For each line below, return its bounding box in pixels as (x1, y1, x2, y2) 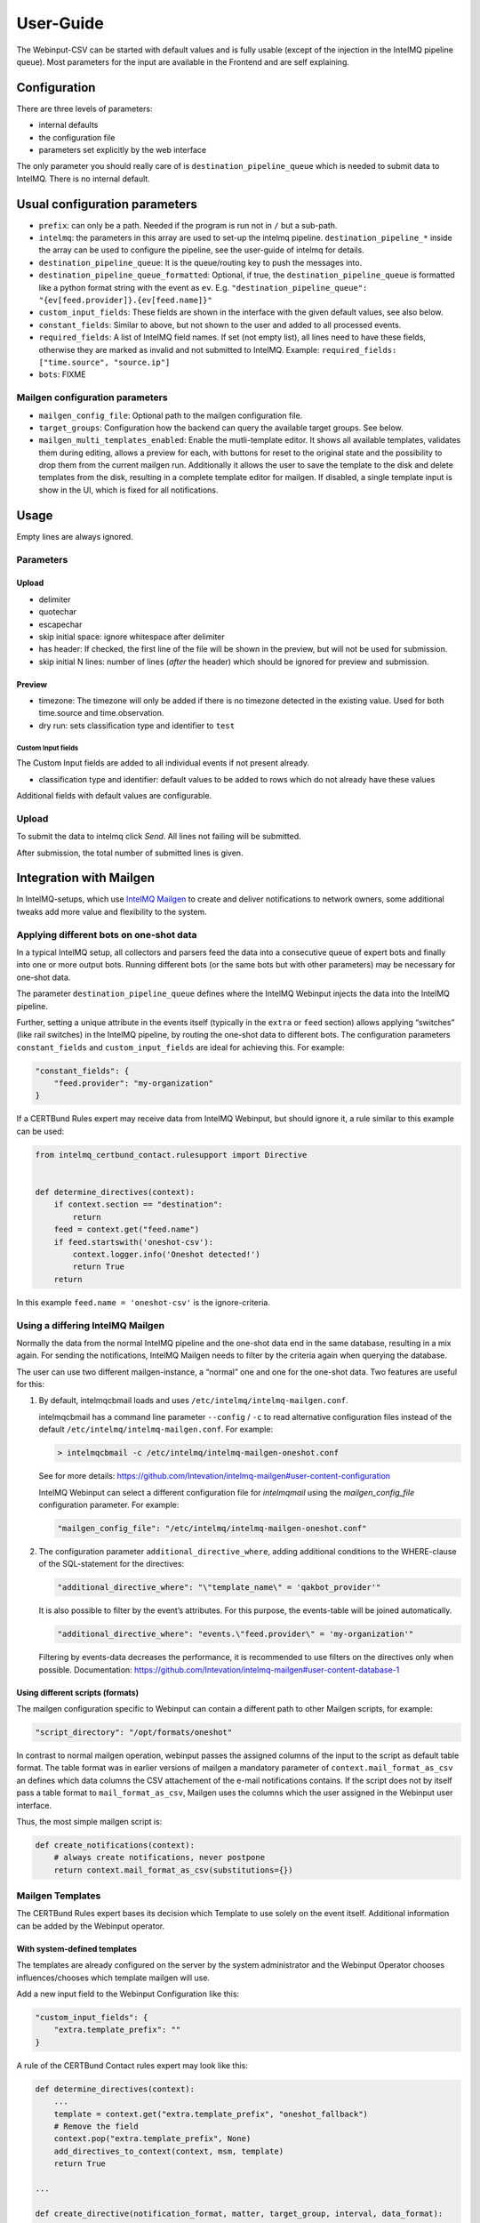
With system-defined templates (16, 1943, 138, 1954)
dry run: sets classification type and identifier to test (38, 720, 236, 731)
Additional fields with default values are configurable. (16, 790, 212, 801)
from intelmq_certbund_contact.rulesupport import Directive (35, 1150, 308, 1160)
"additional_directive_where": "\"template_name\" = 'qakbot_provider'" (57, 1583, 381, 1593)
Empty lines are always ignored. (16, 531, 133, 542)
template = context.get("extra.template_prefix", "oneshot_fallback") (53, 2108, 369, 2119)
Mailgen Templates (16, 1890, 101, 1902)
